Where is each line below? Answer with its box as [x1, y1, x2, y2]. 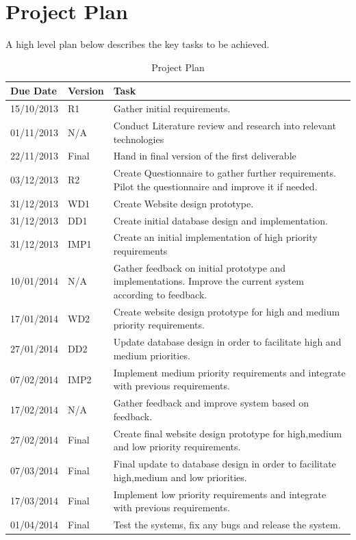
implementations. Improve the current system [113, 274, 305, 288]
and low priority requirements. [113, 439, 241, 454]
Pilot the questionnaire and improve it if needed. [113, 179, 318, 193]
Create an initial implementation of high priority [113, 230, 318, 244]
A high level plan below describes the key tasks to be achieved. [5, 37, 270, 51]
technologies [113, 131, 164, 146]
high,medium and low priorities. [113, 470, 247, 484]
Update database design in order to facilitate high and [113, 335, 342, 349]
